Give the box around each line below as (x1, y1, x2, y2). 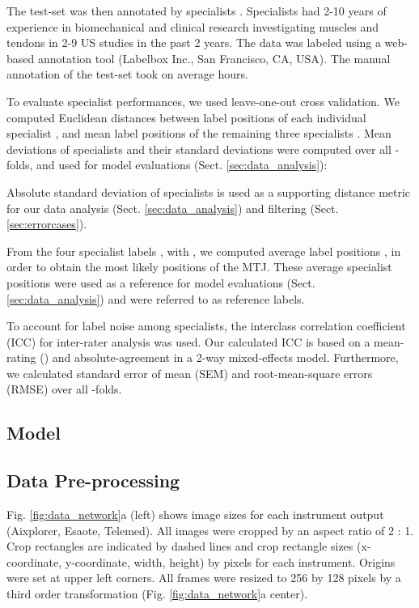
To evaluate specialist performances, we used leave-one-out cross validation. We (6, 92, 400, 109)
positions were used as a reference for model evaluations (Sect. (6, 274, 315, 291)
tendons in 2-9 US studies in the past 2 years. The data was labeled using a (6, 34, 381, 51)
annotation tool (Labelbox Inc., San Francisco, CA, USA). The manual (37, 49, 391, 66)
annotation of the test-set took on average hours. (6, 66, 248, 83)
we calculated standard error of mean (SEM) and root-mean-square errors (6, 364, 373, 381)
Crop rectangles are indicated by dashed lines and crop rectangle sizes (6, 538, 353, 555)
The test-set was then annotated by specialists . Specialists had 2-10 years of (6, 2, 387, 19)
